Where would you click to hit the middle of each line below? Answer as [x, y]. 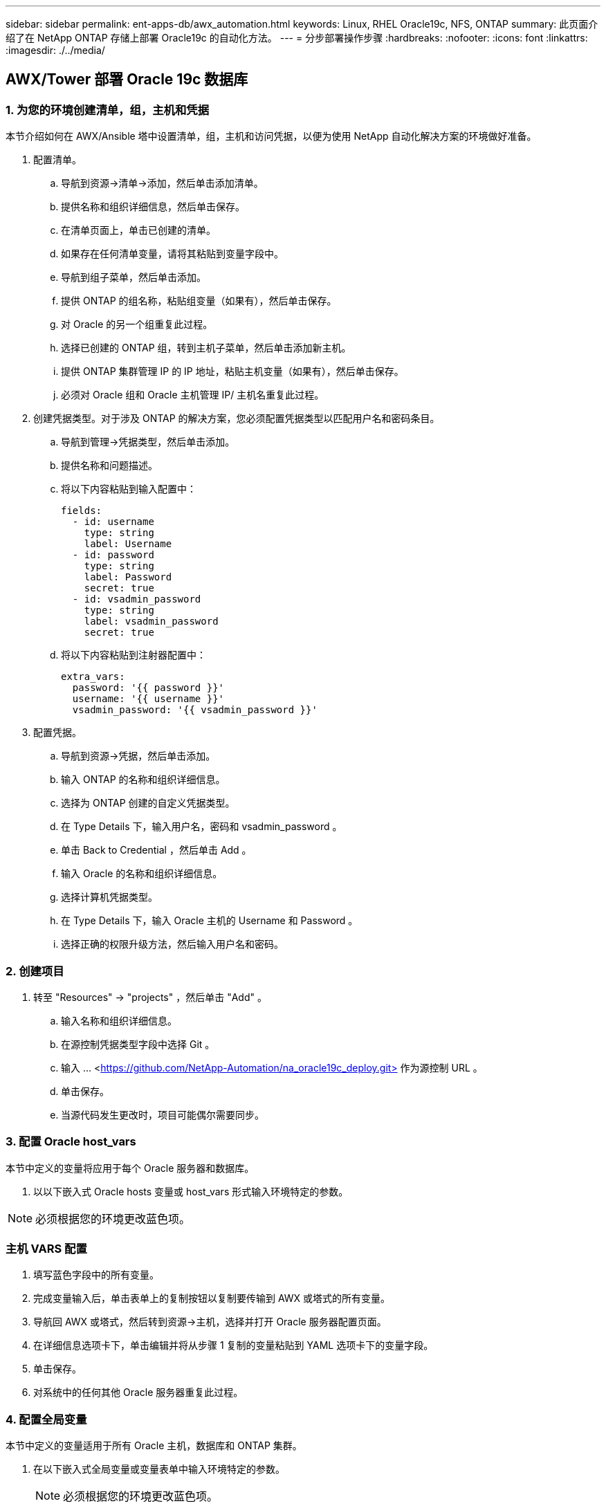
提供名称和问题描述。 [109, 466]
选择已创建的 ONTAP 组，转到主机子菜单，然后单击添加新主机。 [206, 348]
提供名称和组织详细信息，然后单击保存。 [153, 207]
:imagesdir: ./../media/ [55, 50]
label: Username [128, 544]
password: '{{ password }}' [148, 688]
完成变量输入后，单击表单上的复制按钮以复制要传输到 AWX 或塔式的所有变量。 [212, 1298]
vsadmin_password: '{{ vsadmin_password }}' [195, 710]
